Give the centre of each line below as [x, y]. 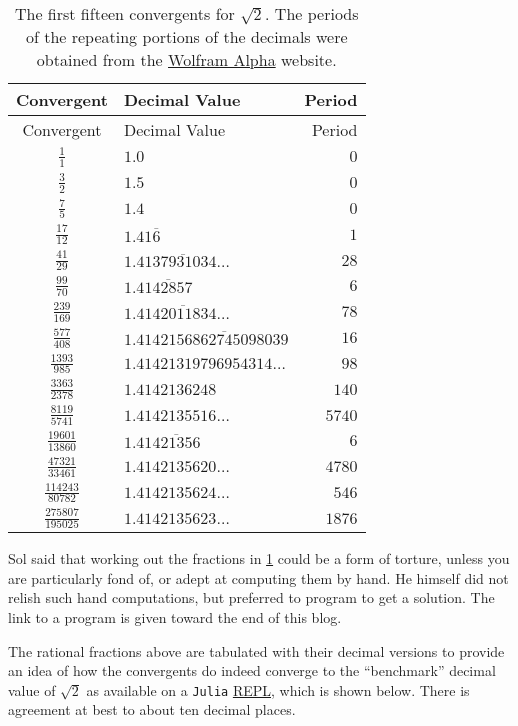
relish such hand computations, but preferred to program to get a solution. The [251, 597]
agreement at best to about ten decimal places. [152, 709]
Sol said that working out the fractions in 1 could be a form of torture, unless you [259, 558]
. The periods [312, 13]
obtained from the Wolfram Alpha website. [186, 59]
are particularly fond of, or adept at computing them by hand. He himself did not [258, 577]
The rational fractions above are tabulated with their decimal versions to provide [256, 650]
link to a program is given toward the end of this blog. [175, 616]
